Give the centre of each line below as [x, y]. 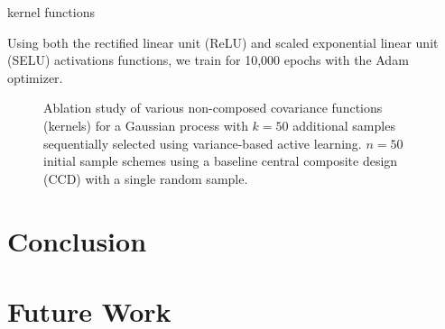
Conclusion [77, 240]
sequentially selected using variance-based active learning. [203, 143]
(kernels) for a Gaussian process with [146, 125]
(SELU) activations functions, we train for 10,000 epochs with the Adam [208, 60]
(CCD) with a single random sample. [146, 178]
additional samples [344, 125]
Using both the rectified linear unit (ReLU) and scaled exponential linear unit [223, 42]
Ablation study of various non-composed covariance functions [213, 108]
